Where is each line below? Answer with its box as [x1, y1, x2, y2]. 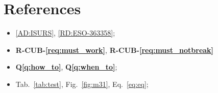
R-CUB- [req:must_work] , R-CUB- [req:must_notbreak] [15, 44, 214, 55]
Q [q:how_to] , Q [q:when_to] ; [15, 61, 117, 72]
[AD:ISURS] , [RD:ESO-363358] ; [15, 27, 115, 38]
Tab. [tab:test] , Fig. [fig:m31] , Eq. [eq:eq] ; [15, 78, 149, 89]
